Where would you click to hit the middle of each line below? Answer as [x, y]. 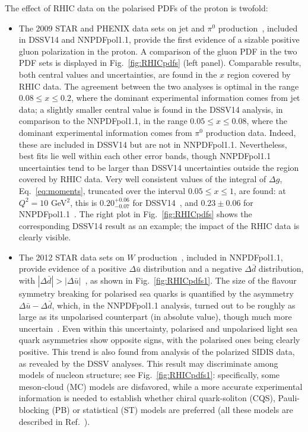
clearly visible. [45, 237]
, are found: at [260, 190]
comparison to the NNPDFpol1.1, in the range [103, 121]
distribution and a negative [193, 269]
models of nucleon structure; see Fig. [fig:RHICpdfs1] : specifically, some [149, 375]
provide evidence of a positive [72, 269]
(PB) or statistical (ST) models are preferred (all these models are [172, 409]
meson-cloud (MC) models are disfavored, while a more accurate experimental [161, 386]
